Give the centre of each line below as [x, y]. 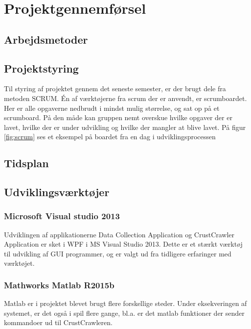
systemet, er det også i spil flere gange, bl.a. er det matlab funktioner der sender [124, 313]
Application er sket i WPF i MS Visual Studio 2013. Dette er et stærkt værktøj [123, 244]
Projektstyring [41, 68]
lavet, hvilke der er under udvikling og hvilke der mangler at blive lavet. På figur [125, 127]
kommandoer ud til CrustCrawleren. [58, 322]
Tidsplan [26, 163]
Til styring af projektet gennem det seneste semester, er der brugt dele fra [115, 89]
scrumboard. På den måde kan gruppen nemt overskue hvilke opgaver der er [118, 117]
